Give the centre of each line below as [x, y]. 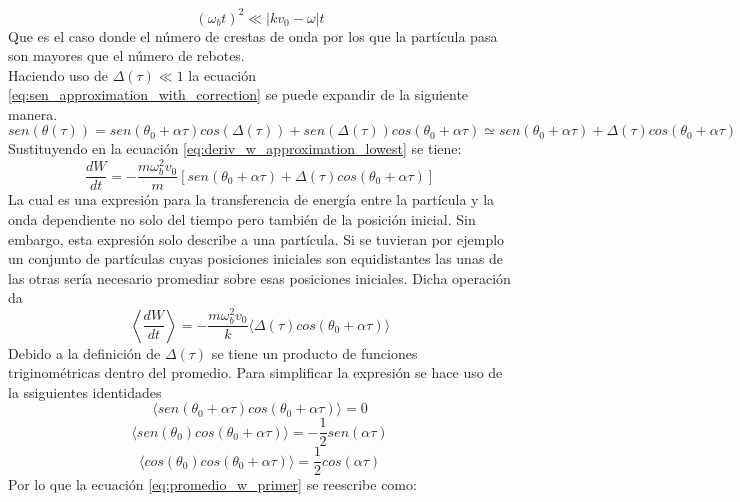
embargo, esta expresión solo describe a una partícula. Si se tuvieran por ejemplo [256, 238]
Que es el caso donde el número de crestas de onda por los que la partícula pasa [253, 35]
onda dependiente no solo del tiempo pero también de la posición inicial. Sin [242, 218]
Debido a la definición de [84, 352]
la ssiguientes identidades [85, 391]
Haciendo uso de [58, 74]
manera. [33, 113]
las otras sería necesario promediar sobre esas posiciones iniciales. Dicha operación [259, 277]
